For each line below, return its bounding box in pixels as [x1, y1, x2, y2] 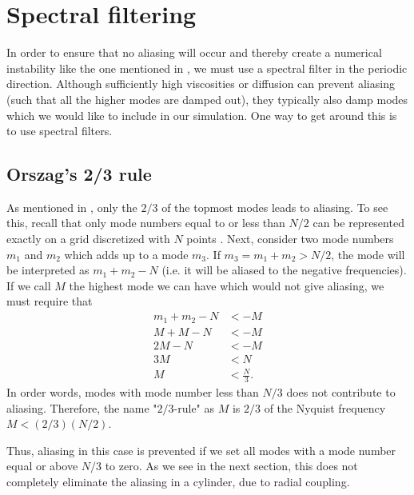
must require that [6, 293, 93, 309]
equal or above [6, 457, 78, 474]
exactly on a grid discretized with [6, 230, 170, 247]
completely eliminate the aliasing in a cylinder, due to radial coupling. [6, 473, 350, 489]
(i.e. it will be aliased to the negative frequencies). [161, 261, 407, 278]
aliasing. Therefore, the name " [6, 399, 157, 416]
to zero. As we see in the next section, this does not [105, 457, 358, 474]
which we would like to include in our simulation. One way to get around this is [6, 106, 397, 123]
